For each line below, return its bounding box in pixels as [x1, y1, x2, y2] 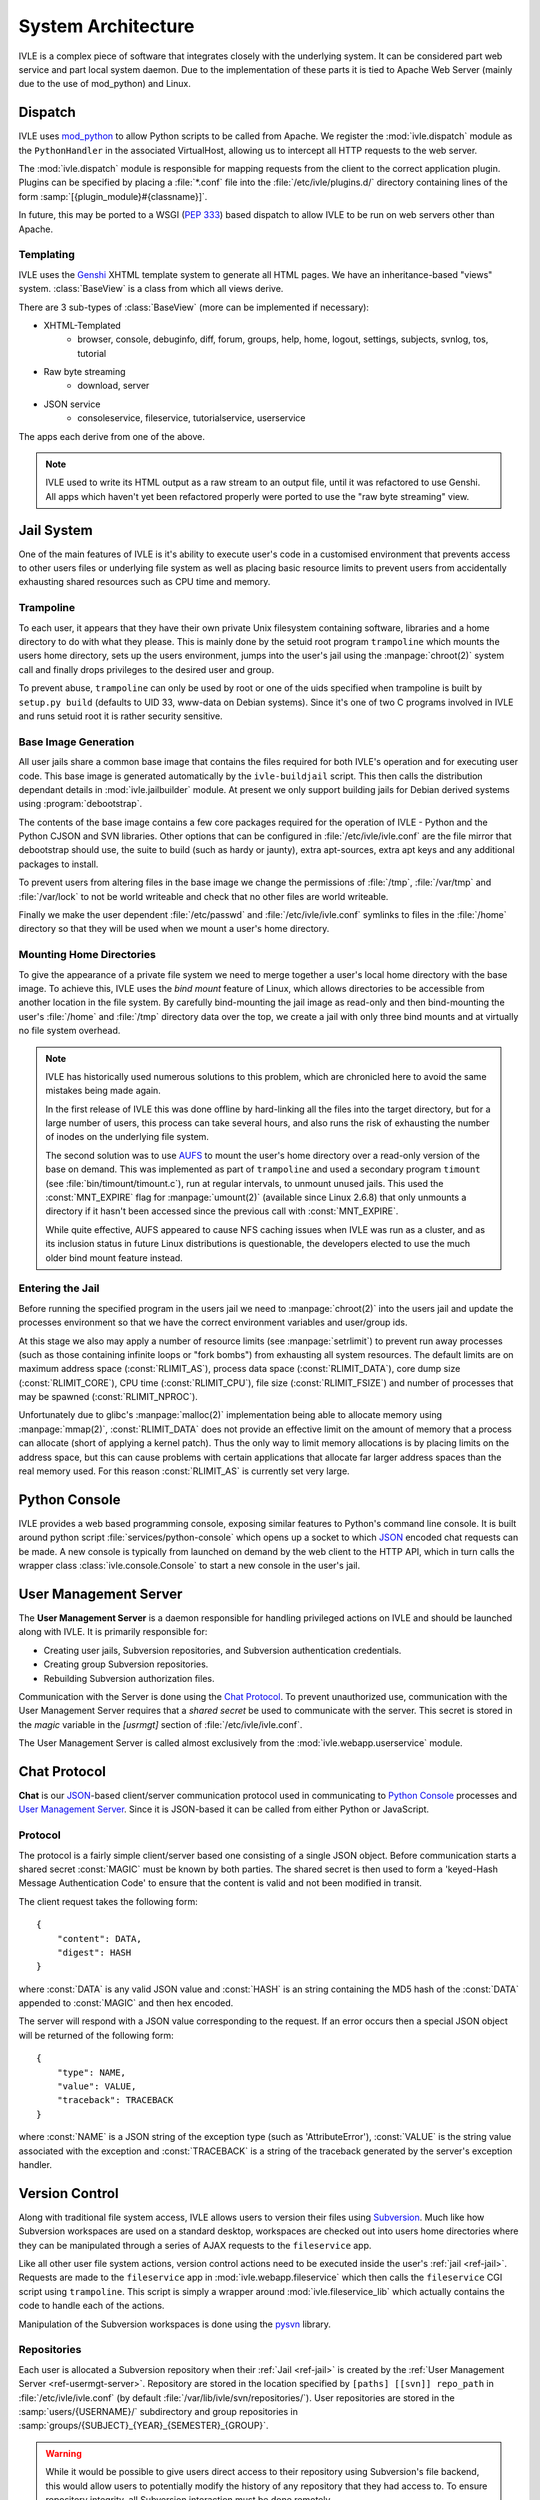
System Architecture [18, 15, 195, 37]
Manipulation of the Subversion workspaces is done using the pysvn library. [18, 2318, 332, 2330]
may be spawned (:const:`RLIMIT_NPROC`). [18, 1391, 199, 1403]
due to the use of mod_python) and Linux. [18, 78, 192, 90]
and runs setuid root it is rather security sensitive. [18, 710, 224, 722]
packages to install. [18, 858, 99, 870]
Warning [45, 2447, 82, 2459]
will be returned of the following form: [18, 2029, 174, 2041]
